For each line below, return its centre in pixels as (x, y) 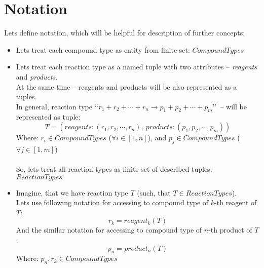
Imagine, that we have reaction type (72, 192)
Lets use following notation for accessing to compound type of (112, 202)
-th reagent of (236, 202)
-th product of (230, 230)
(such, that (154, 192)
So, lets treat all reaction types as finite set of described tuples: (114, 169)
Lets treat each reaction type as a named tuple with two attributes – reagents (136, 67)
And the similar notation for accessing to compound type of (109, 230)
